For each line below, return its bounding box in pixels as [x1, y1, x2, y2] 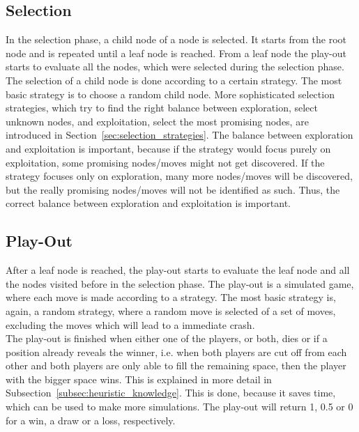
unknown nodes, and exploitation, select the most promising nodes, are [6, 114, 309, 128]
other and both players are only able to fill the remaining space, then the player [6, 358, 346, 373]
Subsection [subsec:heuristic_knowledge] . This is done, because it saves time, [6, 385, 336, 400]
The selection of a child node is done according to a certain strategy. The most [6, 72, 342, 87]
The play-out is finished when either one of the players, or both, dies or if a [6, 331, 328, 346]
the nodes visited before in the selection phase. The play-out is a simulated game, [6, 276, 354, 291]
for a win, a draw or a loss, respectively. [6, 412, 176, 427]
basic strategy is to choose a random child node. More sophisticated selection [6, 86, 335, 101]
